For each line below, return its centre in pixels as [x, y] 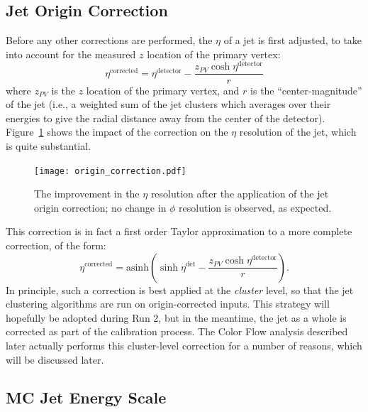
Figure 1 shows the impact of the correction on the [117, 132]
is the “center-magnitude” [306, 90]
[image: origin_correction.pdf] [110, 171]
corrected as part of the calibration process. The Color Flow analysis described [177, 331]
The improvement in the [87, 194]
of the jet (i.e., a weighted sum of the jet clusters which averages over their [168, 104]
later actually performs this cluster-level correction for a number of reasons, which [184, 345]
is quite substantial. [49, 145]
